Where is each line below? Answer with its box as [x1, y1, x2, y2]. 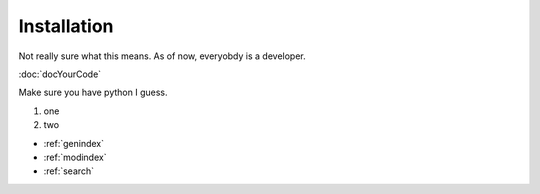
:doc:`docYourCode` [18, 68, 102, 80]
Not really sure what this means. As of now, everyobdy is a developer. [18, 50, 306, 62]
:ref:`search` [43, 165, 95, 177]
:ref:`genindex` [43, 137, 105, 149]
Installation [18, 15, 114, 37]
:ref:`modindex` [43, 151, 107, 163]
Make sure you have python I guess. [18, 86, 168, 99]
